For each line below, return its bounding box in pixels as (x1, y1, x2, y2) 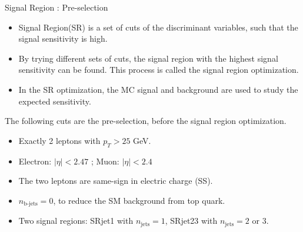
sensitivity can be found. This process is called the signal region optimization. (18, 63, 299, 76)
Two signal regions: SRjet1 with (18, 214, 134, 227)
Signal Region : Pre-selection (5, 1, 108, 13)
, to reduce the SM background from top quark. (53, 194, 225, 206)
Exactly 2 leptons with (18, 134, 101, 146)
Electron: (18, 154, 52, 167)
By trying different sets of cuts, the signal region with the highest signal (18, 52, 278, 64)
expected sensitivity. (18, 95, 91, 107)
